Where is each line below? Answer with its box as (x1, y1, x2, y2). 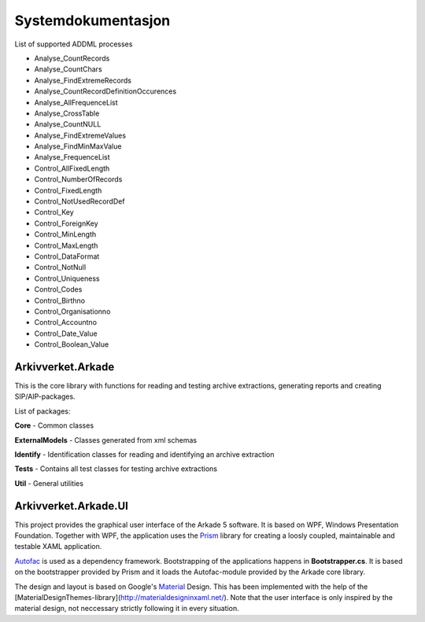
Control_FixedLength (34, 186, 102, 195)
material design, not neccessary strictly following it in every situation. (14, 604, 239, 613)
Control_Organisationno (34, 307, 111, 316)
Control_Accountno (34, 318, 98, 327)
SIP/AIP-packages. (14, 392, 76, 401)
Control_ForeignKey (34, 219, 98, 228)
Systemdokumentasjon (14, 12, 171, 29)
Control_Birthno (34, 296, 86, 305)
